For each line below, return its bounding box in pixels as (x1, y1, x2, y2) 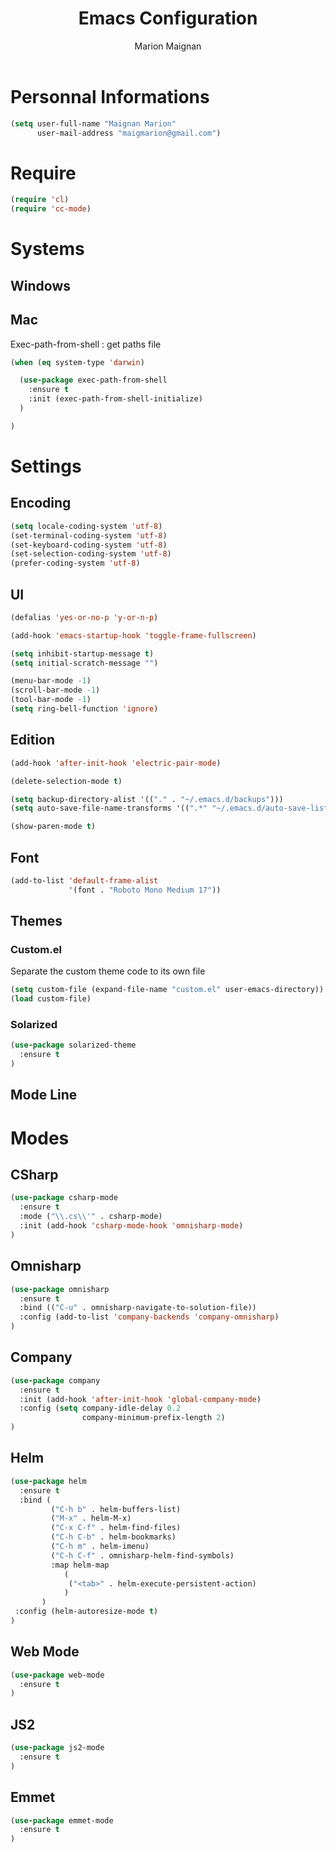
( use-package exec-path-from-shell (19, 375, 168, 386)
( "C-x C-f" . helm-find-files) (50, 1523, 182, 1533)
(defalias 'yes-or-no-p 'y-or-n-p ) (10, 612, 159, 622)
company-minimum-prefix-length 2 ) (81, 1413, 226, 1423)
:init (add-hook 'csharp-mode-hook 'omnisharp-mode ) (19, 1221, 244, 1231)
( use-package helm (10, 1476, 87, 1486)
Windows (10, 277, 71, 294)
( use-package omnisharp (10, 1284, 110, 1294)
